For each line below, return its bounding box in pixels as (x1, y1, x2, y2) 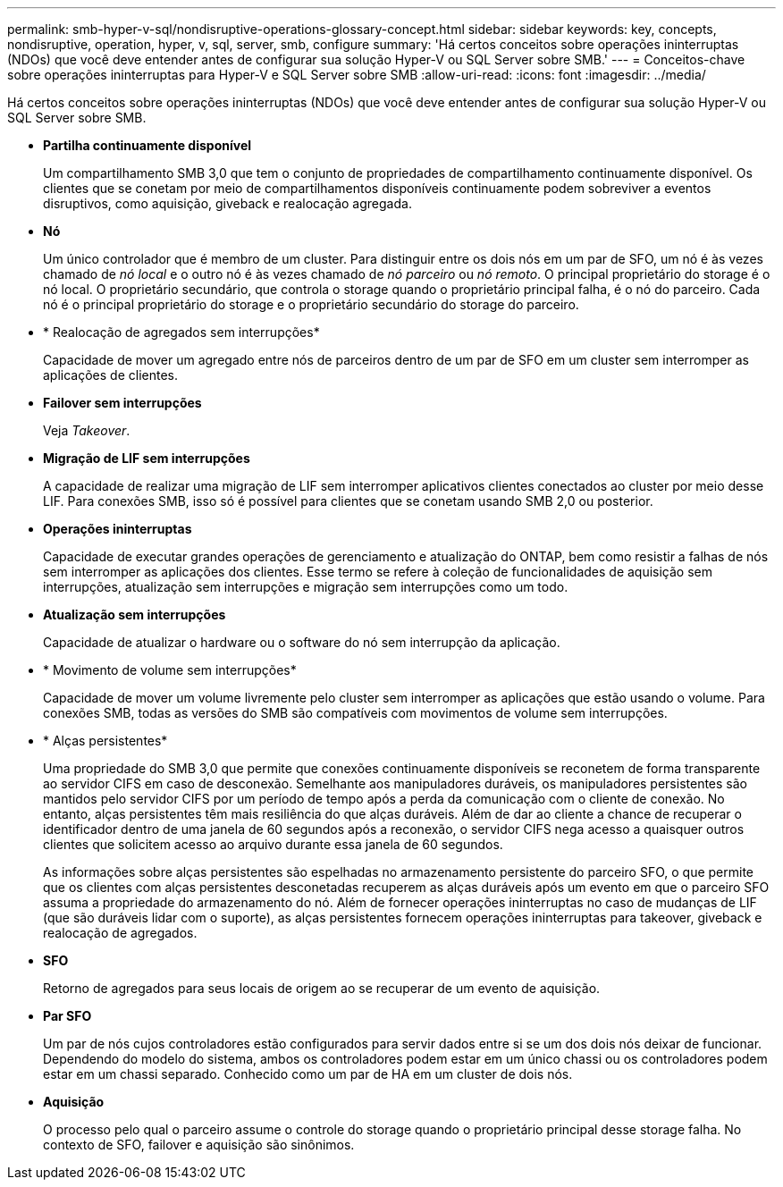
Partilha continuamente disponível (43, 138, 252, 153)
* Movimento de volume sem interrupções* (43, 662, 297, 678)
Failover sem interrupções (43, 395, 202, 410)
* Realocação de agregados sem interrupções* (43, 324, 320, 340)
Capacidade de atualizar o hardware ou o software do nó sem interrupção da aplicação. (43, 635, 560, 650)
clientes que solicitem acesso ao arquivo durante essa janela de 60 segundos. (43, 837, 503, 852)
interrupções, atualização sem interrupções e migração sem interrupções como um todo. (43, 579, 568, 594)
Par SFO (43, 1008, 92, 1023)
